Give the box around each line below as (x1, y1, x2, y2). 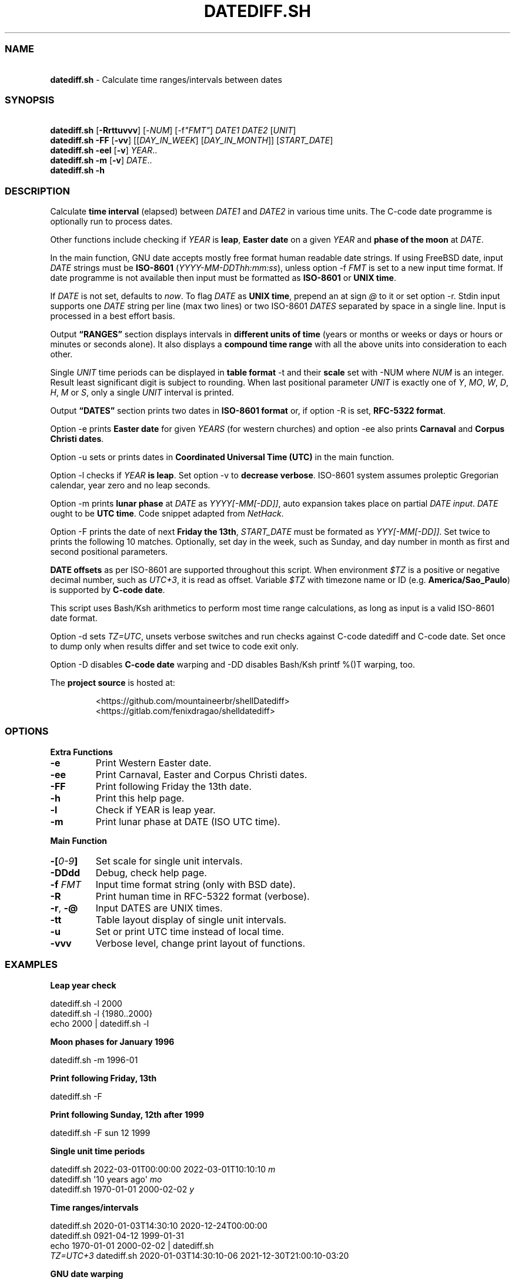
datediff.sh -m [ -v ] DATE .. (50, 155, 152, 166)
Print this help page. (95, 792, 185, 804)
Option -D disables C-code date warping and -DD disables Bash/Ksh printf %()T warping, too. (50, 659, 415, 669)
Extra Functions (50, 746, 113, 757)
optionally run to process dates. (50, 216, 173, 226)
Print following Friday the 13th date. (95, 780, 252, 792)
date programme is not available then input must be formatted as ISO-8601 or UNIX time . (50, 273, 396, 283)
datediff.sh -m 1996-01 (50, 1054, 138, 1065)
